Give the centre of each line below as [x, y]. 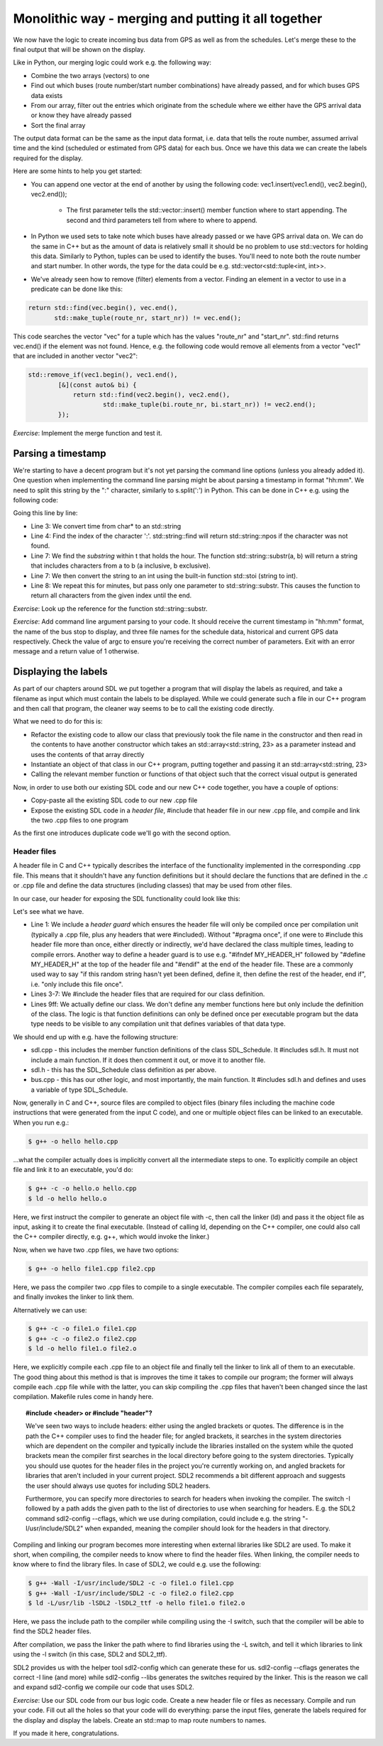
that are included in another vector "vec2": [76, 356]
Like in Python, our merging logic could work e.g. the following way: [112, 62]
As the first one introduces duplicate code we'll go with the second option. [122, 833]
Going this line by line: [45, 513]
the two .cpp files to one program [80, 820]
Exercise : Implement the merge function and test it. [88, 433]
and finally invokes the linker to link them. [73, 1297]
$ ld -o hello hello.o [67, 1198]
